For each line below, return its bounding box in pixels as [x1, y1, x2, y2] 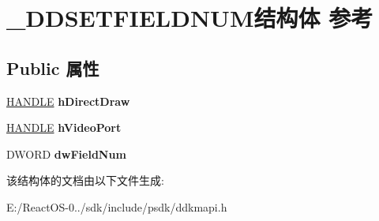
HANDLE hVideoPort [6, 119, 122, 136]
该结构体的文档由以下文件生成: [6, 172, 164, 189]
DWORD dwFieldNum [6, 145, 126, 162]
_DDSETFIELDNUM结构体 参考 [6, 2, 373, 34]
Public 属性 [6, 55, 99, 80]
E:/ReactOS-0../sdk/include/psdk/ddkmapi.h [6, 198, 227, 215]
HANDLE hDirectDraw [6, 92, 130, 109]
